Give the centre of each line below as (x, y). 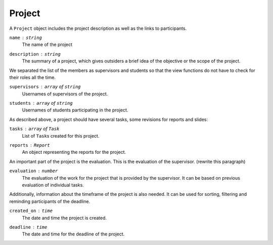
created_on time (31, 211)
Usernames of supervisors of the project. (65, 94)
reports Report (30, 145)
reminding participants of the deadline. (50, 201)
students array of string (41, 103)
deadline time (28, 227)
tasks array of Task (34, 129)
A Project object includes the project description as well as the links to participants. (98, 28)
